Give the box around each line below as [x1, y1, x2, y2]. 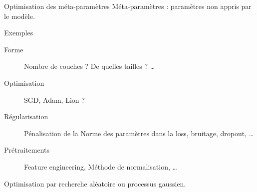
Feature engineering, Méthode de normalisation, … [24, 161, 177, 172]
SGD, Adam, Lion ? [24, 94, 85, 105]
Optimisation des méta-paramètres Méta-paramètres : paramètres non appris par [4, 1, 252, 11]
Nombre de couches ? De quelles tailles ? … [24, 61, 155, 71]
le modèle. [4, 10, 35, 21]
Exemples [4, 27, 33, 38]
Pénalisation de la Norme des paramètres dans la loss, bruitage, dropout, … [24, 128, 254, 138]
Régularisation [4, 111, 48, 122]
